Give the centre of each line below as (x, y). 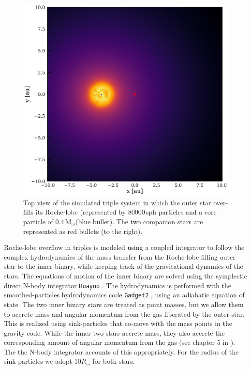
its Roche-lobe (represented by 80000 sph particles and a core (126, 212)
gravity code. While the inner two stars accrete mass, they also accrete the (114, 332)
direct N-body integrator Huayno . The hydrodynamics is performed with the (118, 285)
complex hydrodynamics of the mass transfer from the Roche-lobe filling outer (120, 256)
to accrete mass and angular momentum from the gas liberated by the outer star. (124, 314)
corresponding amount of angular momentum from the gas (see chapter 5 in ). (119, 342)
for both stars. (114, 361)
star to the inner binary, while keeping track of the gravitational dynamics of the (124, 266)
